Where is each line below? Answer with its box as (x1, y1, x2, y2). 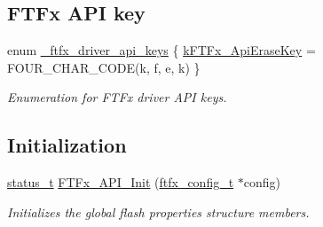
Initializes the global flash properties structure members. (7, 202, 310, 221)
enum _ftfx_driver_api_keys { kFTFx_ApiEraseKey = (7, 41, 316, 59)
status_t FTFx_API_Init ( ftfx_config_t (7, 173, 234, 192)
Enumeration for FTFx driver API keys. (7, 88, 227, 106)
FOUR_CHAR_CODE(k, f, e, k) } (7, 58, 201, 76)
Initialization (7, 131, 127, 159)
